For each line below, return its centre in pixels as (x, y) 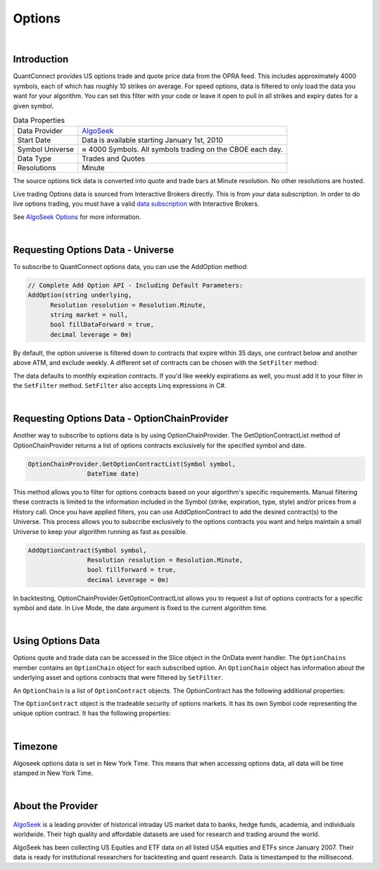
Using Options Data (56, 641)
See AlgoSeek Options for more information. (77, 217)
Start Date (34, 140)
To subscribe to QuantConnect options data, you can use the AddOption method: (131, 266)
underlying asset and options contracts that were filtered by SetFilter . (118, 678)
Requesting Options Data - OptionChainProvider (121, 419)
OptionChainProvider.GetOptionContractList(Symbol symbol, (132, 464)
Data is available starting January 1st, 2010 (152, 140)
